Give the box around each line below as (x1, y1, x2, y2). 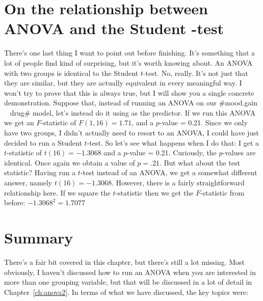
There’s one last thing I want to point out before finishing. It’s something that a (4, 47, 255, 58)
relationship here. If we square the (4, 187, 111, 198)
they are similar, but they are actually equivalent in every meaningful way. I (4, 77, 242, 88)
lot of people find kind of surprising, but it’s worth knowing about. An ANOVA (4, 57, 253, 68)
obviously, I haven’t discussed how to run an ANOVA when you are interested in (4, 266, 256, 277)
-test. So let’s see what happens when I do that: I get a (87, 137, 259, 148)
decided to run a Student (4, 137, 82, 148)
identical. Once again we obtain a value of (4, 157, 135, 168)
